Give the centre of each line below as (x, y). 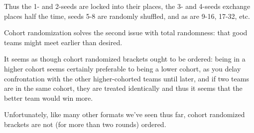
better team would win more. (49, 98)
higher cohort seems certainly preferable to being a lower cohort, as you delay (123, 68)
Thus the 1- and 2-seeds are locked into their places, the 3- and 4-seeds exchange (127, 6)
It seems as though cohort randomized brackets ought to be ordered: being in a (125, 59)
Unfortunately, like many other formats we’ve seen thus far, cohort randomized (125, 114)
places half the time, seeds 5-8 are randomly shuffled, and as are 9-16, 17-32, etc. (127, 16)
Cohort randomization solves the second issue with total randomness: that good (126, 33)
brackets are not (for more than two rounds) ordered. (85, 124)
